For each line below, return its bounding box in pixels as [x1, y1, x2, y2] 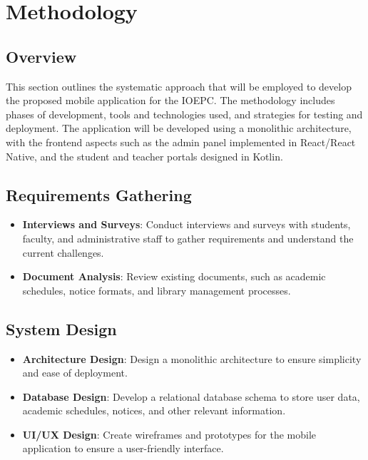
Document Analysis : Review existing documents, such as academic [22, 269, 326, 284]
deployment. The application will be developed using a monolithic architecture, [6, 121, 352, 136]
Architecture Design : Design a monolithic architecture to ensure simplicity [22, 351, 362, 366]
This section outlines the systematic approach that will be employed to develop [6, 78, 352, 93]
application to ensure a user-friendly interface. [22, 441, 224, 456]
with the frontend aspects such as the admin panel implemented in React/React [6, 134, 356, 149]
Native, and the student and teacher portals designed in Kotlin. [6, 148, 283, 163]
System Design [6, 317, 117, 339]
